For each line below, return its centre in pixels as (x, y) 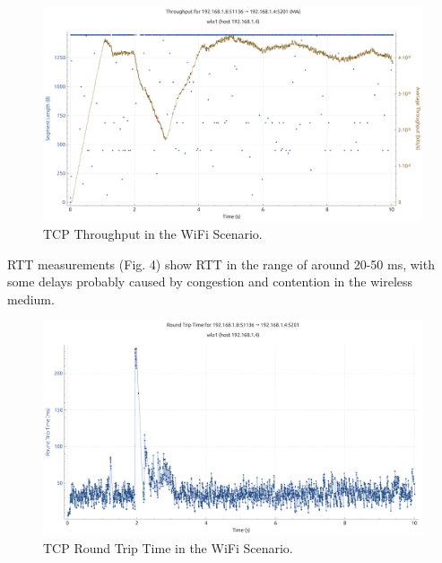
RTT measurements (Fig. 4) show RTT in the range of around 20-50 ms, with (221, 264)
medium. (31, 299)
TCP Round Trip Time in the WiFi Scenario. (168, 547)
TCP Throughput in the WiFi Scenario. (153, 234)
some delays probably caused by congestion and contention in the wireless (210, 281)
